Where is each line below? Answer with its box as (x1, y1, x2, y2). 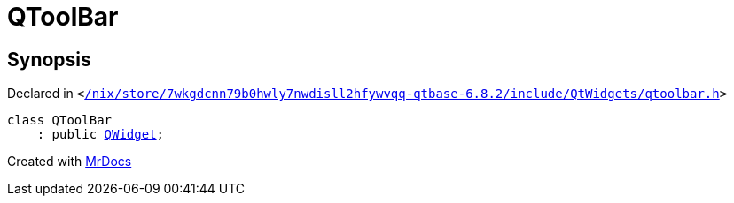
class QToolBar (7, 113, 113, 128)
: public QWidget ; (36, 127, 165, 142)
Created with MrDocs (7, 154, 132, 169)
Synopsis (7, 48, 91, 71)
